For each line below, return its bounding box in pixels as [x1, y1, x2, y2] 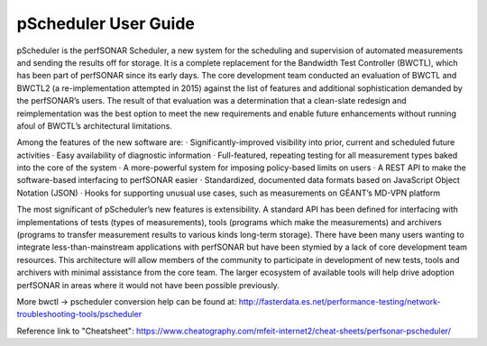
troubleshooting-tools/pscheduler [16, 309, 142, 320]
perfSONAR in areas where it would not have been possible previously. [16, 279, 280, 290]
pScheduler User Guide [16, 14, 196, 33]
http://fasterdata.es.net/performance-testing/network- [238, 296, 441, 306]
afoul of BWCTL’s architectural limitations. [16, 120, 173, 131]
